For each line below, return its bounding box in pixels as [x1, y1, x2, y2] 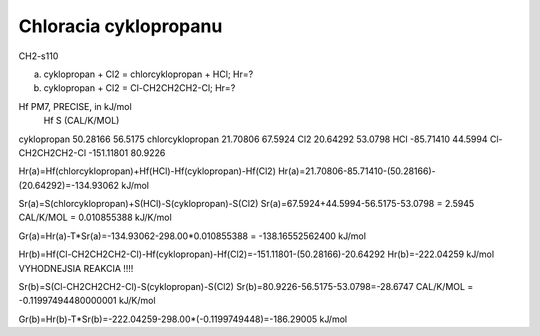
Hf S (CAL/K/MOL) [43, 115, 120, 127]
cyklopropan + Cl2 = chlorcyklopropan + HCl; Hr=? [43, 68, 254, 80]
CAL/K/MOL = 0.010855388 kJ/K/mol [18, 211, 172, 224]
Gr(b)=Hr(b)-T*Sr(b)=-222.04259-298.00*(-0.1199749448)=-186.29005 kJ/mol [18, 313, 348, 325]
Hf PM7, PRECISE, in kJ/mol [18, 100, 132, 112]
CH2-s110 [18, 50, 59, 62]
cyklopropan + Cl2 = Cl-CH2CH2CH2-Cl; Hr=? [43, 82, 236, 94]
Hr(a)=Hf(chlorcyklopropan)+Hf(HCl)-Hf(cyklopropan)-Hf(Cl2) [18, 165, 277, 177]
